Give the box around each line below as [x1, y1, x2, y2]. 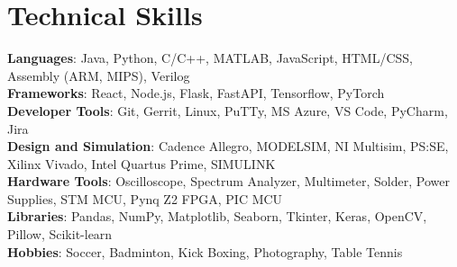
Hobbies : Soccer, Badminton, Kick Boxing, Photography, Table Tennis [7, 242, 403, 261]
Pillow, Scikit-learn [7, 225, 113, 244]
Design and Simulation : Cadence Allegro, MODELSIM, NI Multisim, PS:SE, [7, 137, 449, 156]
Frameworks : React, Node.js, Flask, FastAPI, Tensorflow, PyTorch [7, 84, 385, 102]
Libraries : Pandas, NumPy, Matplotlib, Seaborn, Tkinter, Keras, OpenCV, [7, 207, 427, 226]
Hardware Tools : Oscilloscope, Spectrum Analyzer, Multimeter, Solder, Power [7, 172, 450, 191]
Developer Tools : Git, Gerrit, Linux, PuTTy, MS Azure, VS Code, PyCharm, [7, 101, 448, 120]
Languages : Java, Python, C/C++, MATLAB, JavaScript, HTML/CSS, [7, 49, 413, 67]
